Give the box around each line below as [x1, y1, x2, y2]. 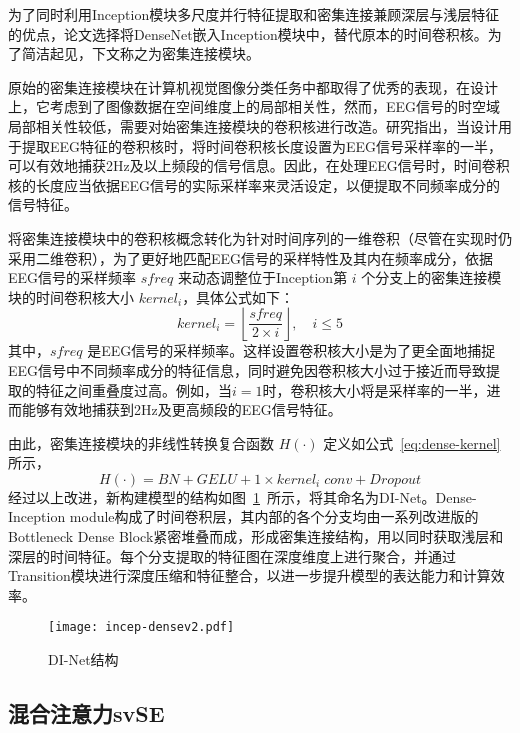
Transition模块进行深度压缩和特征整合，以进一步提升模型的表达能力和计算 [8, 565, 491, 586]
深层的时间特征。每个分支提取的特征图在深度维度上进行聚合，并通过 [8, 545, 456, 566]
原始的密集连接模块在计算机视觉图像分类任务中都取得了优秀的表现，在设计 [8, 76, 498, 97]
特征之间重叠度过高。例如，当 [35, 379, 232, 400]
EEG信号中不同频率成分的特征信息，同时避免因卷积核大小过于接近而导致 [8, 359, 487, 380]
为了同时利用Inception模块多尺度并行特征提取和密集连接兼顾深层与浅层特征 [8, 4, 500, 24]
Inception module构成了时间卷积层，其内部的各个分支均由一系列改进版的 [8, 506, 479, 527]
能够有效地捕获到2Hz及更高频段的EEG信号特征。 [21, 399, 342, 420]
